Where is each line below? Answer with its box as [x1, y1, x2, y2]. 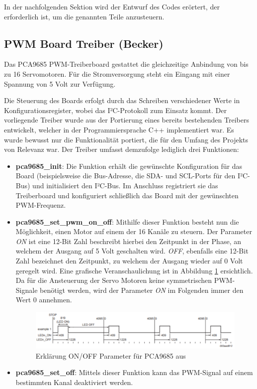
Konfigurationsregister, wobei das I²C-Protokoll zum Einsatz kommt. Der [4, 105, 227, 115]
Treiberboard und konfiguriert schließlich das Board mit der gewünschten [15, 190, 239, 200]
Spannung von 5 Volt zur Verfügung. [4, 78, 116, 89]
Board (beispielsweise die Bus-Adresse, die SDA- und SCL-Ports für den [15, 170, 236, 181]
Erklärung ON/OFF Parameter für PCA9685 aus [35, 350, 186, 361]
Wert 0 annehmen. [15, 294, 72, 305]
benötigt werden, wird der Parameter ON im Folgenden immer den [40, 284, 244, 295]
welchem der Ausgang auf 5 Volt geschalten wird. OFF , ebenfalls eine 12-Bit [15, 246, 249, 256]
